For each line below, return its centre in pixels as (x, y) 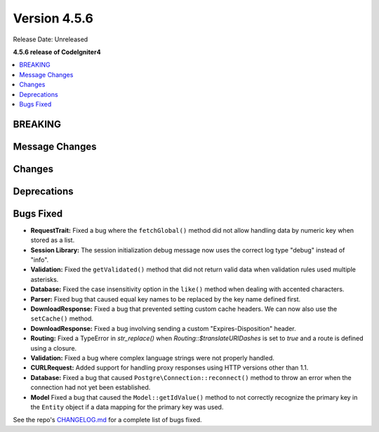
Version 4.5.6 (53, 18)
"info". (40, 260)
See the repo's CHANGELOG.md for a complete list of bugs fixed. (108, 420)
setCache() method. (62, 318)
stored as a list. (53, 240)
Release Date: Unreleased (51, 39)
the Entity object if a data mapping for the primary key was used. (127, 407)
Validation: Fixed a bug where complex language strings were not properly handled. (153, 358)
